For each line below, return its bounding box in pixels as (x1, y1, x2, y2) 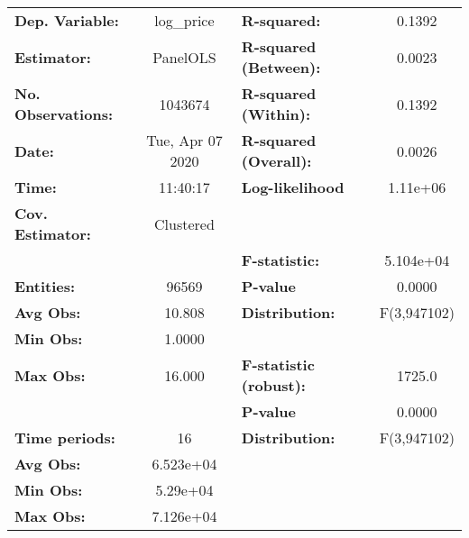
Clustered (154, 213, 215, 234)
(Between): (241, 57, 321, 78)
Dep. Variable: (14, 10, 119, 31)
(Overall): (241, 150, 312, 171)
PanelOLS (152, 46, 216, 68)
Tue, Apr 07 (146, 130, 223, 150)
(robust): (241, 375, 306, 396)
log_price (154, 10, 215, 31)
